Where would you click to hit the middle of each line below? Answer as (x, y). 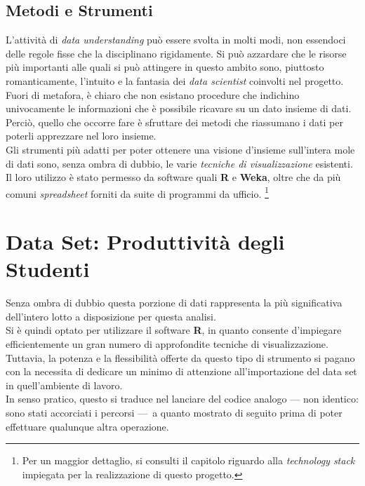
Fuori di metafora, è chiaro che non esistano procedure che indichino (153, 94)
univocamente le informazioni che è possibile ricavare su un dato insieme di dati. (179, 108)
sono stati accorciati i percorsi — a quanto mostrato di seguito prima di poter (174, 413)
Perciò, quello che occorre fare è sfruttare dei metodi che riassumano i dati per (174, 122)
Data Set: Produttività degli (145, 242)
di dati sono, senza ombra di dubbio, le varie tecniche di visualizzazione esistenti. (179, 163)
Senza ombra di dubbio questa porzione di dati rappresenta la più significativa (174, 303)
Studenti (48, 269)
